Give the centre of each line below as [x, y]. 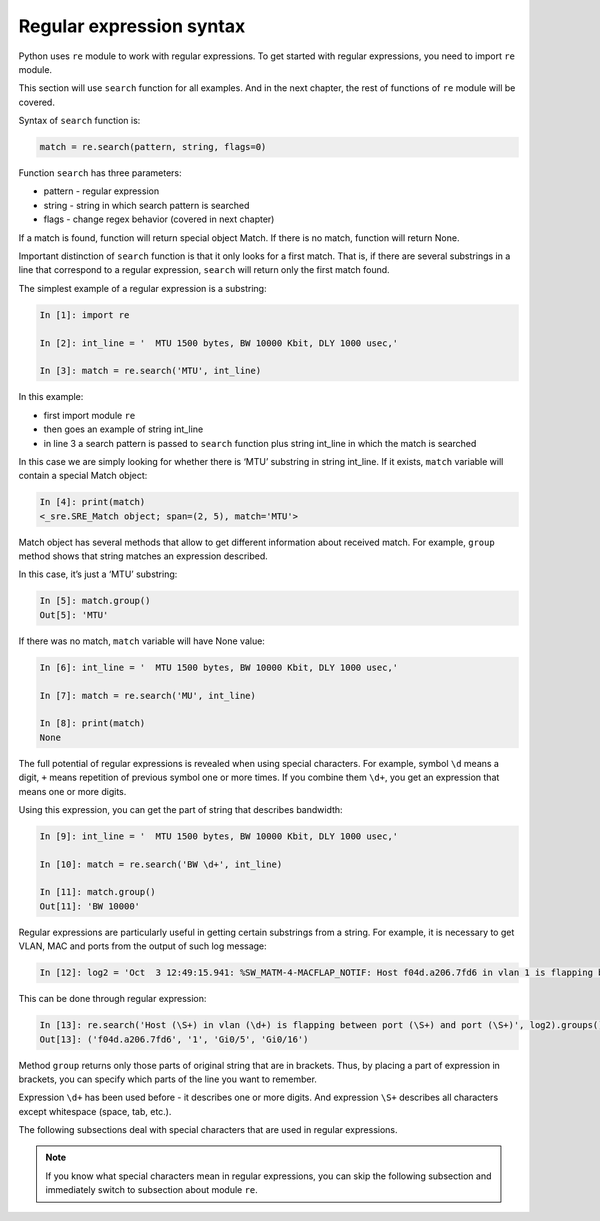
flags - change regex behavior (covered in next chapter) [159, 219]
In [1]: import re [84, 314]
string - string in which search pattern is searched [146, 205]
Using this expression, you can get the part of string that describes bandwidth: [181, 809]
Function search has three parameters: [100, 173]
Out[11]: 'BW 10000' [89, 906]
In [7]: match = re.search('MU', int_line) [148, 695]
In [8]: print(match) [92, 723]
